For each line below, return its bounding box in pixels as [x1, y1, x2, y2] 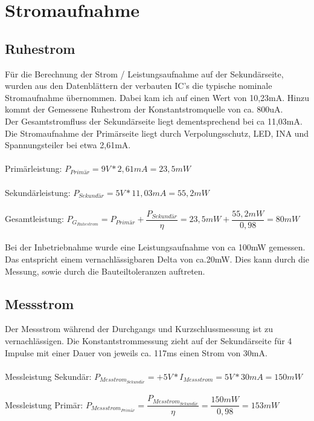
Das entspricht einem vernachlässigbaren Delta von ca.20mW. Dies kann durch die [5, 252, 309, 265]
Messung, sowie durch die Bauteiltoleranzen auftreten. [5, 264, 205, 277]
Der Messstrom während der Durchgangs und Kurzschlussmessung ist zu [5, 322, 273, 335]
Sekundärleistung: [5, 186, 71, 198]
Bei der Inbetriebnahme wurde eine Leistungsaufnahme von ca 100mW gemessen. [5, 241, 306, 253]
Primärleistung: [5, 162, 62, 175]
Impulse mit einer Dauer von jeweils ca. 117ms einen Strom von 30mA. [5, 346, 268, 359]
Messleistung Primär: [5, 398, 83, 411]
